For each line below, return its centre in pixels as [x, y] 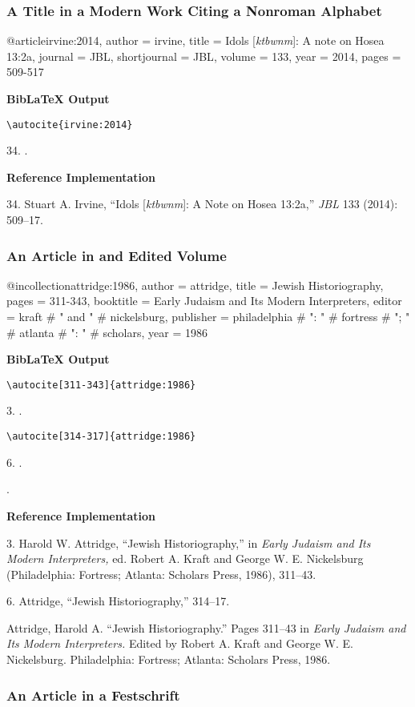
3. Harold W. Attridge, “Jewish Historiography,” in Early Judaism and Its [189, 542]
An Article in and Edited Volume [117, 255]
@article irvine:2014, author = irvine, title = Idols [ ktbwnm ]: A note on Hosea [195, 40]
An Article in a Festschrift [93, 695]
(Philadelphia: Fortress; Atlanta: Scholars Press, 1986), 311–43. [161, 574]
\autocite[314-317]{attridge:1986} [101, 437]
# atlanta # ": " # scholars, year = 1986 [107, 332]
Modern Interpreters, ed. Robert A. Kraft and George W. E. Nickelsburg [185, 558]
